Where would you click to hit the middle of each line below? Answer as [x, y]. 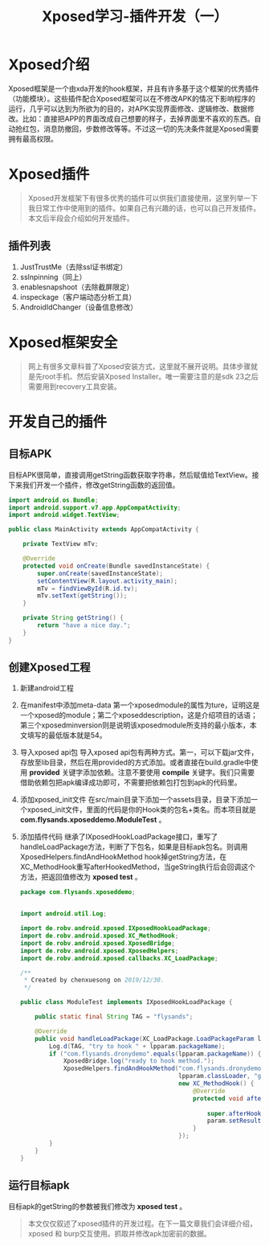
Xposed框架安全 [63, 342]
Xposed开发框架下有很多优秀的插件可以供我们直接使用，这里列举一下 [143, 198]
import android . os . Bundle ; [53, 500]
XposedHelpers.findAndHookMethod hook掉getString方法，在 [123, 857]
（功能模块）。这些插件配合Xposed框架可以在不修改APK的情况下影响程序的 [132, 98]
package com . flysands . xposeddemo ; [77, 892]
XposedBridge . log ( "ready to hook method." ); [139, 1061]
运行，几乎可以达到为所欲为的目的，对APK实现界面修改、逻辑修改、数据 [128, 109]
